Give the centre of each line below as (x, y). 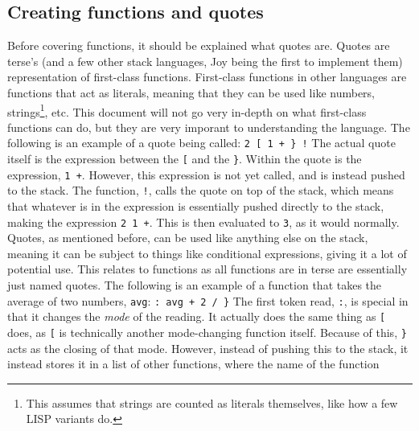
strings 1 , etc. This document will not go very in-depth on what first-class (187, 110)
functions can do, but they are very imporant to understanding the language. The (209, 127)
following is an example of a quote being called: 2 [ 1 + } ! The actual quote (201, 143)
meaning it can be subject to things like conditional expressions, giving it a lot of (207, 253)
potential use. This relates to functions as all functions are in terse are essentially (207, 269)
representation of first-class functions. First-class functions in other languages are (207, 77)
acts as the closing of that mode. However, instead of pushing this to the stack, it (208, 348)
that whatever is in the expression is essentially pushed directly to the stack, (196, 206)
